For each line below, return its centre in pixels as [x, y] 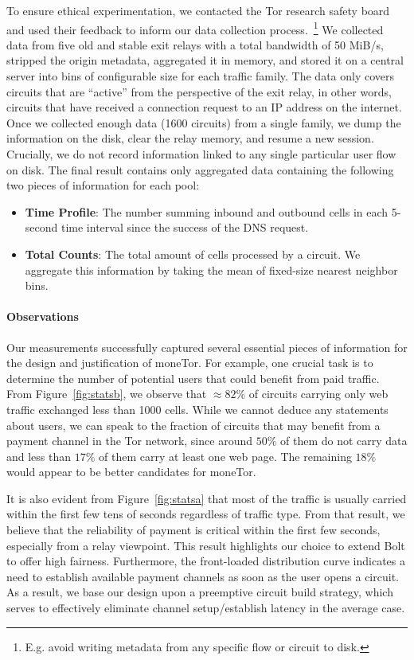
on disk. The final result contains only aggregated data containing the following [200, 169]
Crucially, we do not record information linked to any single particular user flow [201, 154]
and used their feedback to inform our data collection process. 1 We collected [195, 28]
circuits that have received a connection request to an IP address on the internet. [204, 107]
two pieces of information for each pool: [103, 185]
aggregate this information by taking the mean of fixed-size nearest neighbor [211, 269]
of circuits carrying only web [318, 394]
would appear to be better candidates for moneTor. [131, 472]
